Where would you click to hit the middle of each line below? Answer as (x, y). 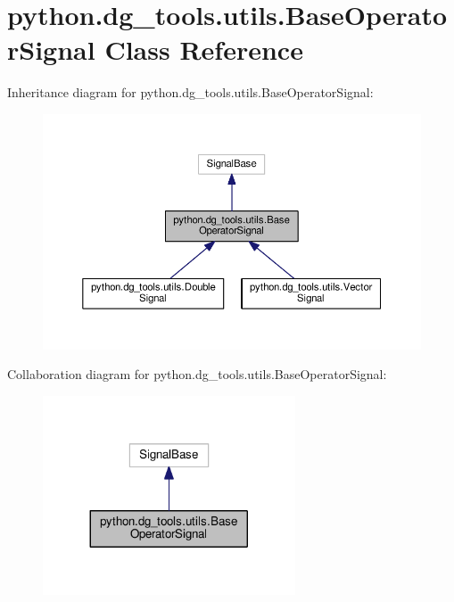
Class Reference (204, 49)
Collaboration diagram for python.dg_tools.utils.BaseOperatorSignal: (197, 374)
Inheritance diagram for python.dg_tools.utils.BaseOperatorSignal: (190, 92)
